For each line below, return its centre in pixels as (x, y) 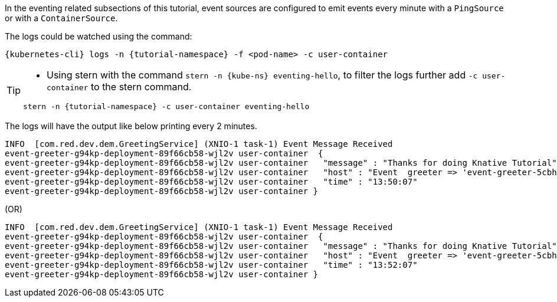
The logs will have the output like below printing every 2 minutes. (131, 126)
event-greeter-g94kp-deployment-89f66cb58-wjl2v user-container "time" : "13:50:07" (211, 182)
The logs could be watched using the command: (99, 36)
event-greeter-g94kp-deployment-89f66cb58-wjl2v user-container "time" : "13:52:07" (211, 265)
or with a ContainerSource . (61, 18)
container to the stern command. (119, 87)
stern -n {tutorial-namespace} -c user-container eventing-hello (166, 106)
